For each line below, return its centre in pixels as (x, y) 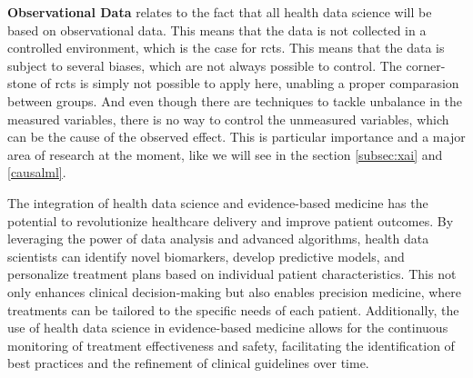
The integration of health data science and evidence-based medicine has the (218, 202)
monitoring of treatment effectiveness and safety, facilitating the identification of (231, 345)
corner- (426, 65)
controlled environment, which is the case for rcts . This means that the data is (226, 48)
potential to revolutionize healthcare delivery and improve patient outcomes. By (231, 220)
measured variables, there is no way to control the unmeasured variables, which (228, 119)
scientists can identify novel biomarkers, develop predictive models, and (206, 256)
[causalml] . (37, 172)
